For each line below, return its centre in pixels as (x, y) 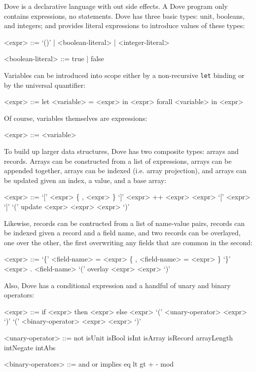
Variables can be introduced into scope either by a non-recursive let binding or (124, 75)
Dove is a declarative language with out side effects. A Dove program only (116, 6)
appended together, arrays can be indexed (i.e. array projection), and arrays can (125, 170)
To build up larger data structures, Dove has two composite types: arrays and (121, 151)
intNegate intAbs (30, 347)
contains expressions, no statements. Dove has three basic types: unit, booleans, (124, 16)
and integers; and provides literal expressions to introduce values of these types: (125, 25)
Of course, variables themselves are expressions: (76, 118)
